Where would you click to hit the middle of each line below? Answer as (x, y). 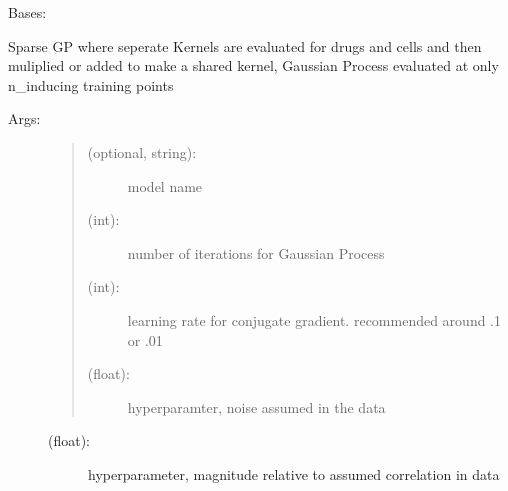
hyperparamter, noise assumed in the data (256, 406)
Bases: (27, 12)
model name (165, 185)
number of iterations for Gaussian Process (256, 252)
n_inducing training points (91, 84)
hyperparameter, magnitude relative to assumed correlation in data (294, 473)
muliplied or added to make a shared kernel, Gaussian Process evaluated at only (253, 65)
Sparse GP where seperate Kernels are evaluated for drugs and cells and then (245, 45)
